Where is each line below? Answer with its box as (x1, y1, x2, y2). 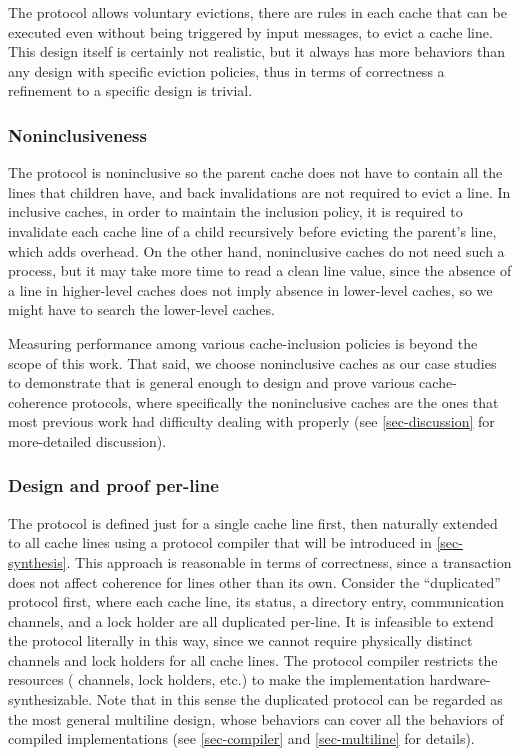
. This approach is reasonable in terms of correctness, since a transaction (66, 551, 512, 572)
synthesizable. (8, 689, 93, 710)
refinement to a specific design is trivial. (8, 80, 253, 101)
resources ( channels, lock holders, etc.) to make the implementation (8, 669, 425, 690)
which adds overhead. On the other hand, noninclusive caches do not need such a (8, 240, 505, 261)
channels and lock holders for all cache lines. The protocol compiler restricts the (8, 649, 498, 670)
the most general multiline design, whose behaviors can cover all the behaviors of (8, 708, 504, 729)
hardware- (429, 669, 491, 690)
